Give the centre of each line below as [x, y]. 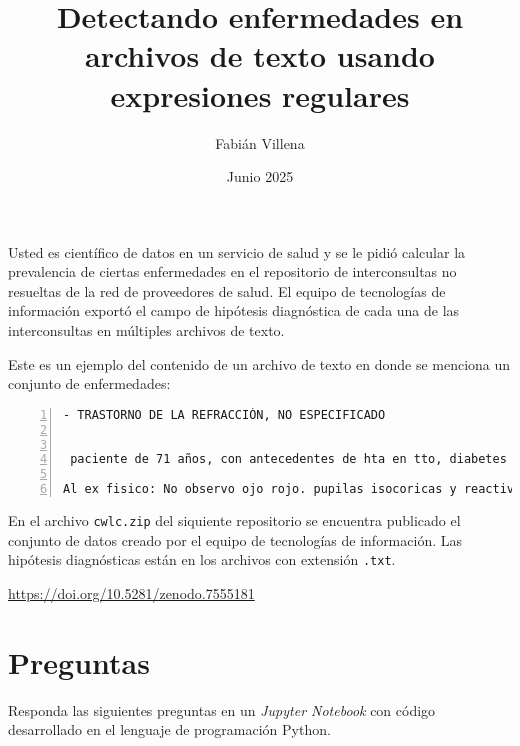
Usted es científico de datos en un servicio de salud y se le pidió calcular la [237, 251]
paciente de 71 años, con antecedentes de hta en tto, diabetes [288, 459]
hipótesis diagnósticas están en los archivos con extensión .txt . [202, 559]
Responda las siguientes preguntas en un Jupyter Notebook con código [222, 709]
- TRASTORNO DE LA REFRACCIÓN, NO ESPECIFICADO [224, 414]
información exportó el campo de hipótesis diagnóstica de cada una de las [234, 310]
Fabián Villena [260, 142]
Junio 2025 [260, 176]
